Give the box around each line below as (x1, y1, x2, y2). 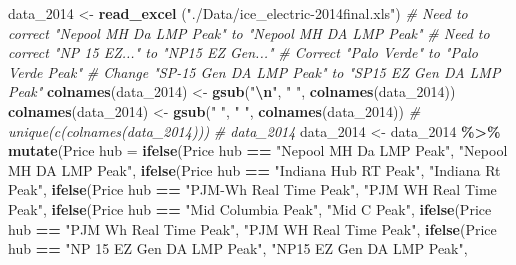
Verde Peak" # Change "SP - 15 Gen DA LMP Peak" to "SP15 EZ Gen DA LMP (8, 61, 501, 82)
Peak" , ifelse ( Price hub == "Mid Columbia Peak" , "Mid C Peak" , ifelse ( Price (8, 198, 492, 219)
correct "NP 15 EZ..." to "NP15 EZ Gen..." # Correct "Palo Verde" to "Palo (8, 42, 478, 63)
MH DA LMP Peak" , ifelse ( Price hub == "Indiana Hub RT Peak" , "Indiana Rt (8, 159, 501, 180)
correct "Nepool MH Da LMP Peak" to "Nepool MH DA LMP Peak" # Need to (8, 22, 490, 43)
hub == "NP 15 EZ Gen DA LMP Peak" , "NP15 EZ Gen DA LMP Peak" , (8, 238, 468, 259)
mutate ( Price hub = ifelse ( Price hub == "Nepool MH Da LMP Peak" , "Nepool (8, 140, 508, 161)
